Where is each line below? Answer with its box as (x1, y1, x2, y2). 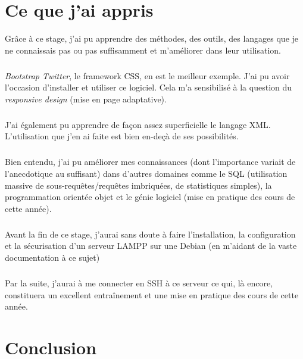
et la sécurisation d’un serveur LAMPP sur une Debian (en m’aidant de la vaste (5, 239, 297, 252)
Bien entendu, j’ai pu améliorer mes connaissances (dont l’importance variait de (5, 155, 296, 168)
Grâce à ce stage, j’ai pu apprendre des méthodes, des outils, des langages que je (5, 32, 299, 45)
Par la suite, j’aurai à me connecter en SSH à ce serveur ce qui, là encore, (5, 276, 273, 289)
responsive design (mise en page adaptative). (5, 92, 167, 105)
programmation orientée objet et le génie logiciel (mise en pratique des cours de (5, 191, 295, 203)
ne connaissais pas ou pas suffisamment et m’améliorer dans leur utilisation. (5, 43, 281, 56)
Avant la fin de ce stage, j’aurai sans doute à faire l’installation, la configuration (5, 227, 296, 240)
